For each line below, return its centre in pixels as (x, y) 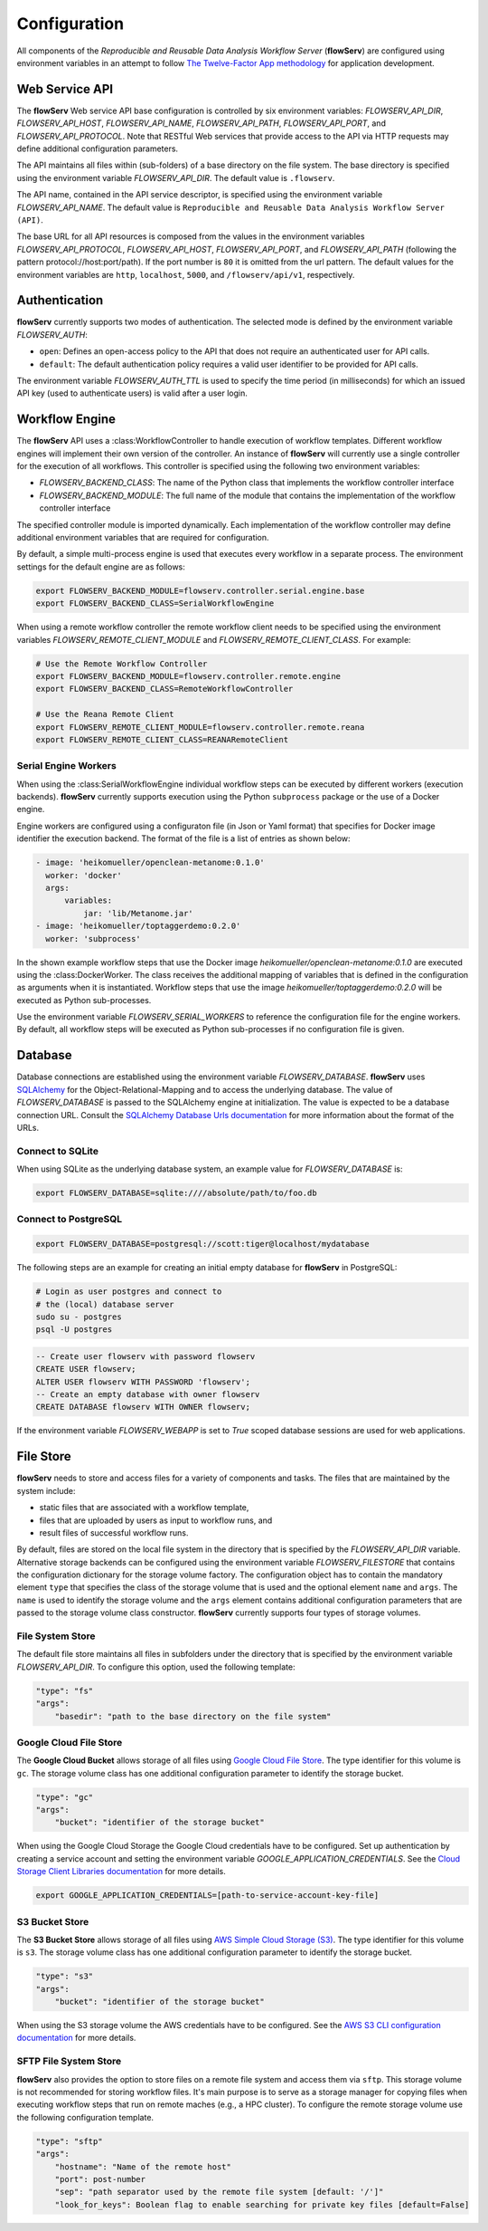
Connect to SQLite (58, 1151)
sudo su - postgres (79, 1317)
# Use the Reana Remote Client (105, 714)
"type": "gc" (65, 1797)
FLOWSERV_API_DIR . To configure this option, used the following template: (156, 1667)
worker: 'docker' (84, 875)
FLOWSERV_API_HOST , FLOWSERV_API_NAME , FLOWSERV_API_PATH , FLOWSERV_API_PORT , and (201, 123)
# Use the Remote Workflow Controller (122, 664)
